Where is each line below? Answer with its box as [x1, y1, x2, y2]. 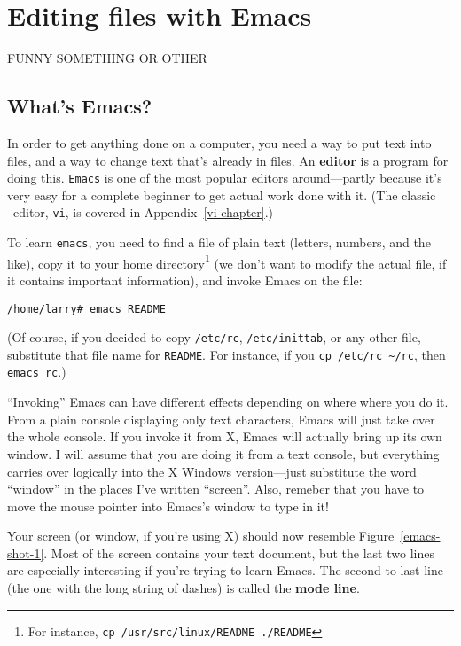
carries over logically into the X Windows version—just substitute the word [7, 462, 417, 480]
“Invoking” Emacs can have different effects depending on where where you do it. [7, 393, 449, 411]
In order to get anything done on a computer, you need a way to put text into [7, 133, 432, 152]
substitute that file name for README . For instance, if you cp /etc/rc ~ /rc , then [7, 345, 446, 363]
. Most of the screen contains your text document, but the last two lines [43, 543, 434, 562]
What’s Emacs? [7, 92, 152, 120]
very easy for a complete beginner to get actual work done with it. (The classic [7, 185, 436, 204]
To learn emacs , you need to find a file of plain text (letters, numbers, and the [7, 233, 431, 252]
